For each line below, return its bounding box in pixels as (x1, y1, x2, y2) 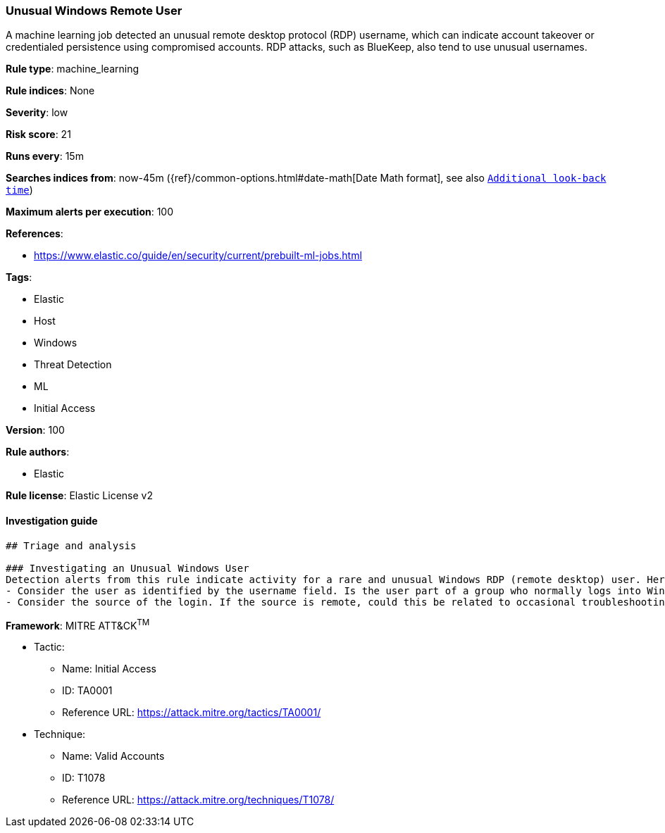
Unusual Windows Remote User (6, 4, 182, 18)
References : (6, 227, 63, 240)
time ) (6, 184, 33, 196)
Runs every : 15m (6, 150, 84, 163)
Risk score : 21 (6, 128, 71, 141)
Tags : (6, 271, 32, 284)
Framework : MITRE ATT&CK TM (6, 617, 150, 632)
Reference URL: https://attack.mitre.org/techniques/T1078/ (62, 794, 335, 806)
